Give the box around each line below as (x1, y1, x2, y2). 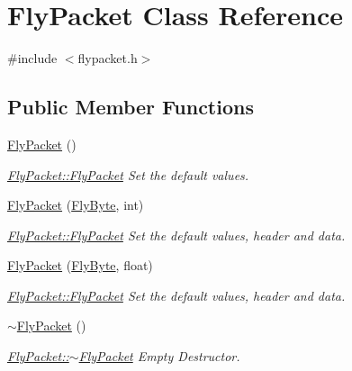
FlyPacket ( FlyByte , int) (7, 195, 144, 214)
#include (7, 49, 58, 68)
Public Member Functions (7, 93, 254, 121)
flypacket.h (77, 49, 138, 68)
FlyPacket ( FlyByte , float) (7, 256, 153, 275)
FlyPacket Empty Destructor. (78, 347, 240, 366)
